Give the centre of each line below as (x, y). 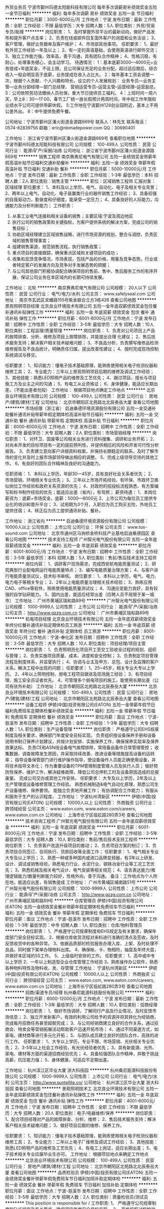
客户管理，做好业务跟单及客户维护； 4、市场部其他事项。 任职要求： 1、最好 (82, 44)
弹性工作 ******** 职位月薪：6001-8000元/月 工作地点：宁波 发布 (86, 318)
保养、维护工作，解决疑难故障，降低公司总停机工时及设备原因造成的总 (84, 772)
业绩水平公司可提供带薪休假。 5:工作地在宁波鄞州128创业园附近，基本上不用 (82, 105)
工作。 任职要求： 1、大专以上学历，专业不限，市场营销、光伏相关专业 (80, 1041)
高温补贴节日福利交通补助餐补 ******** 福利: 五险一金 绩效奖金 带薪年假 (82, 163)
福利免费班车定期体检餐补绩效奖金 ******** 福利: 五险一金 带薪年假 (73, 711)
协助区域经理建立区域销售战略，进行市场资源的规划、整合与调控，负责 (83, 234)
